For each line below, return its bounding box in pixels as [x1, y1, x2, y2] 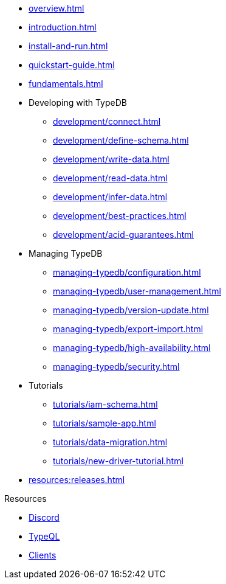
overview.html [29, 3, 84, 13]
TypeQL [29, 531, 60, 541]
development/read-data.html [53, 173, 168, 183]
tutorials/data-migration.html [53, 437, 168, 447]
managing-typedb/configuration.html [53, 267, 201, 277]
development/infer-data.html [53, 192, 168, 202]
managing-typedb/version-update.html [53, 305, 209, 315]
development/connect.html [53, 116, 161, 127]
